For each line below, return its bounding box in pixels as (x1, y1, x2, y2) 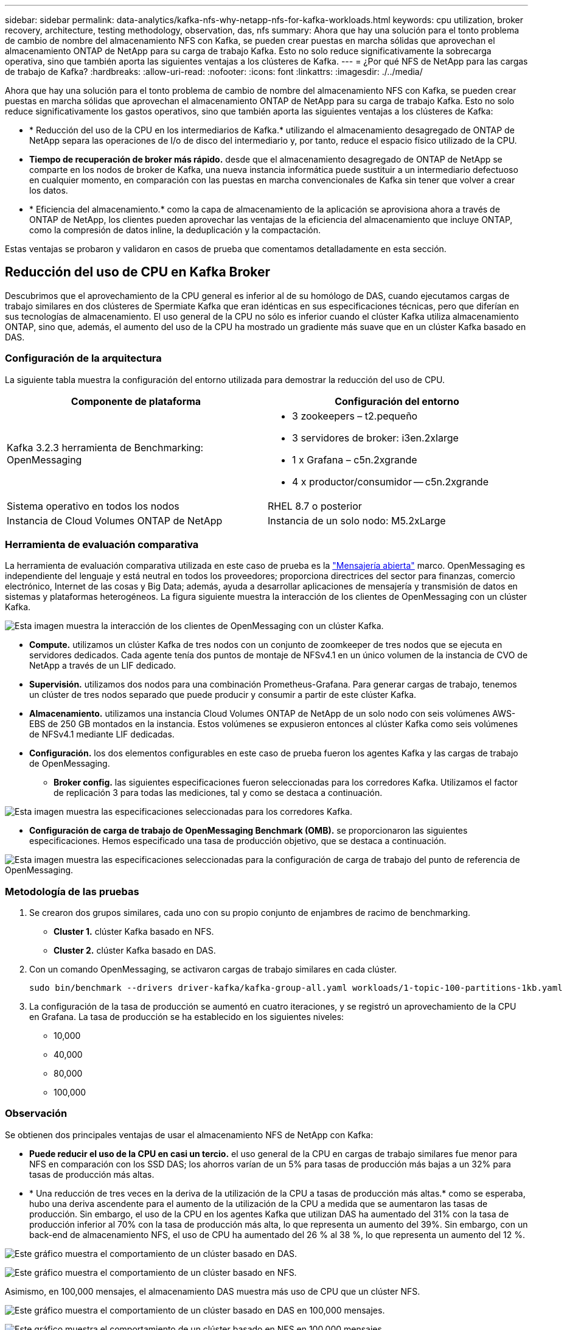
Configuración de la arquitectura (5, 352, 162, 365)
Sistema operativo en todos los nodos (7, 499, 179, 512)
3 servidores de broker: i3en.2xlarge (292, 431, 459, 444)
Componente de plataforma (71, 395, 201, 407)
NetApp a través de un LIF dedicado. (29, 660, 176, 671)
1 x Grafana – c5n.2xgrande (292, 453, 417, 466)
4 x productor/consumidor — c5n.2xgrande (292, 475, 489, 488)
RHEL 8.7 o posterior (268, 499, 362, 512)
